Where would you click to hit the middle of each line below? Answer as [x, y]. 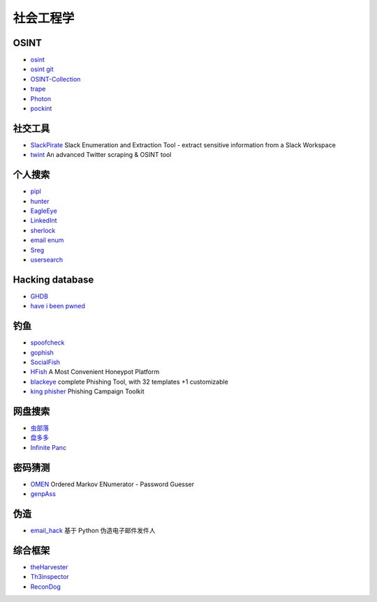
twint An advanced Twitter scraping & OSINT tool [101, 155]
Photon [41, 98]
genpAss [43, 494]
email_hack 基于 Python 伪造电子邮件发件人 [93, 530]
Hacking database [53, 279]
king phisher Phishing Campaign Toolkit [87, 391]
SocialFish [45, 362]
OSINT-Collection [56, 79]
